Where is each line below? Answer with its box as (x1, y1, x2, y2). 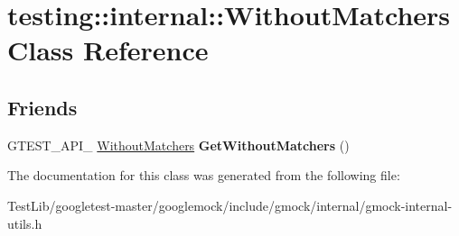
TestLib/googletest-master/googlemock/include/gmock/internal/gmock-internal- (7, 195, 453, 214)
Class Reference (7, 32, 209, 68)
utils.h (7, 213, 42, 232)
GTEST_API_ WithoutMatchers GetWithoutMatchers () (7, 135, 350, 154)
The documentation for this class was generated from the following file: (7, 166, 400, 185)
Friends (7, 93, 78, 121)
